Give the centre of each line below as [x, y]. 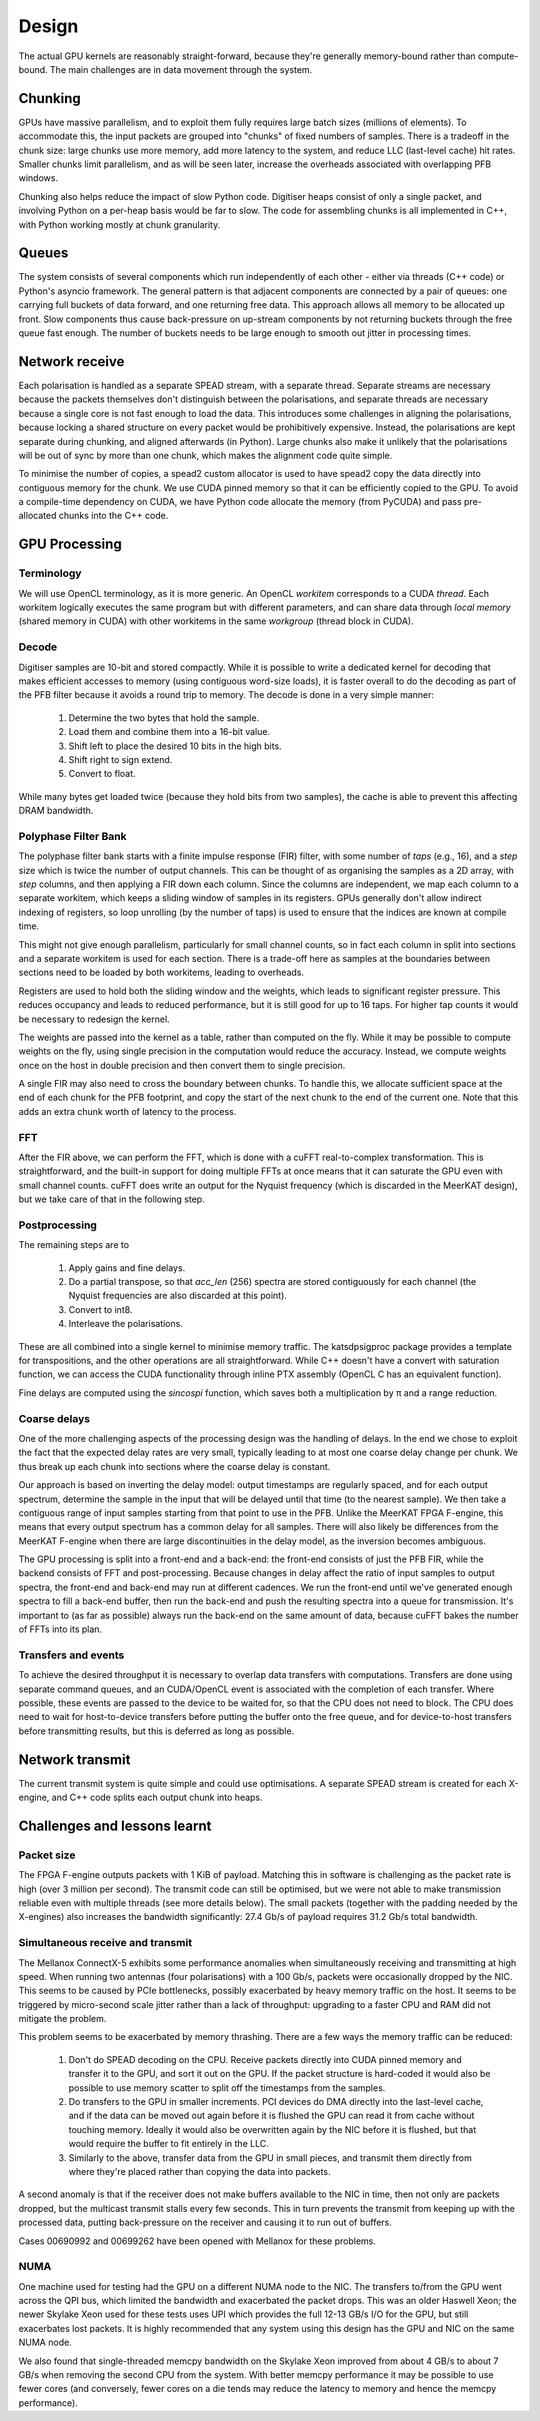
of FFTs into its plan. [60, 1629]
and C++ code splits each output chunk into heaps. [157, 1797]
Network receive [71, 361]
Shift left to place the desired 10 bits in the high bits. [175, 746]
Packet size [47, 1855]
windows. [38, 178]
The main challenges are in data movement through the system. [181, 69]
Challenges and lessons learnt [115, 1825]
